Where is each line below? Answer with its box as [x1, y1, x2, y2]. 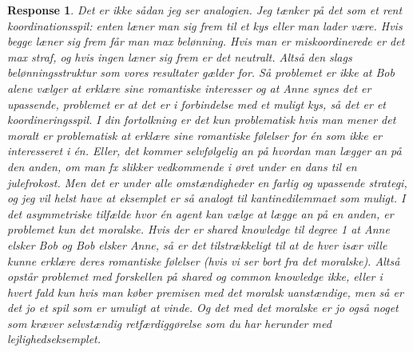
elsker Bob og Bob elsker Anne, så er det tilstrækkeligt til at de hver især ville [7, 236, 387, 253]
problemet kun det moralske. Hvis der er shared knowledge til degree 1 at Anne [7, 221, 390, 238]
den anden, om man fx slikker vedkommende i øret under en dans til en [7, 158, 357, 174]
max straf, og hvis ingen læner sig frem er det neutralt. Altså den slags [7, 48, 352, 65]
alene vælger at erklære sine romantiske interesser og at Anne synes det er [7, 79, 371, 96]
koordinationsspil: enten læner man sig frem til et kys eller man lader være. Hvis [7, 17, 403, 34]
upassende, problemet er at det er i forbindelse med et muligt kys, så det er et [7, 95, 386, 112]
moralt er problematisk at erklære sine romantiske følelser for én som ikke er [7, 126, 382, 143]
